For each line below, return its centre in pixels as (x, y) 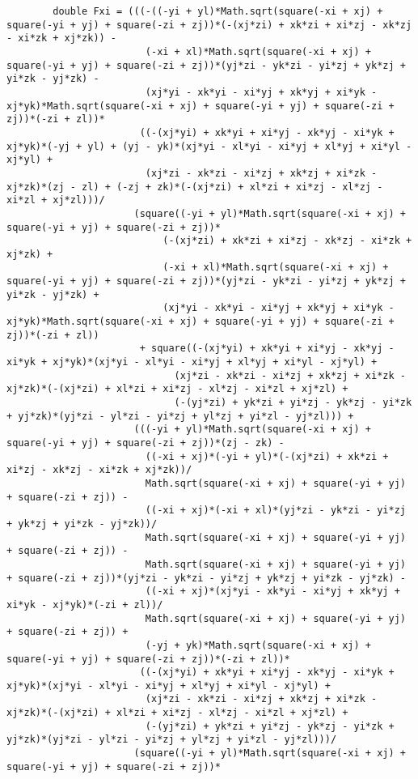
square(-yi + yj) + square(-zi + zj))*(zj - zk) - (146, 443)
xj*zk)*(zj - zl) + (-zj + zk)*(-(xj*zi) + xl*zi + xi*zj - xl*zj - (195, 187)
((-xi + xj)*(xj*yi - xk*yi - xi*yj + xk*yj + (272, 592)
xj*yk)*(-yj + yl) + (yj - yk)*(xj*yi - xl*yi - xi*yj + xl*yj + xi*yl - (209, 146)
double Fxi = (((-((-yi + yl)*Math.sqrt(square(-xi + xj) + (218, 11)
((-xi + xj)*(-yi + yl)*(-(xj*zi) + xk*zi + (267, 456)
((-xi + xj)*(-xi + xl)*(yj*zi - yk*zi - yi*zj (275, 511)
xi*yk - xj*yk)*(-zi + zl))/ (85, 604)
